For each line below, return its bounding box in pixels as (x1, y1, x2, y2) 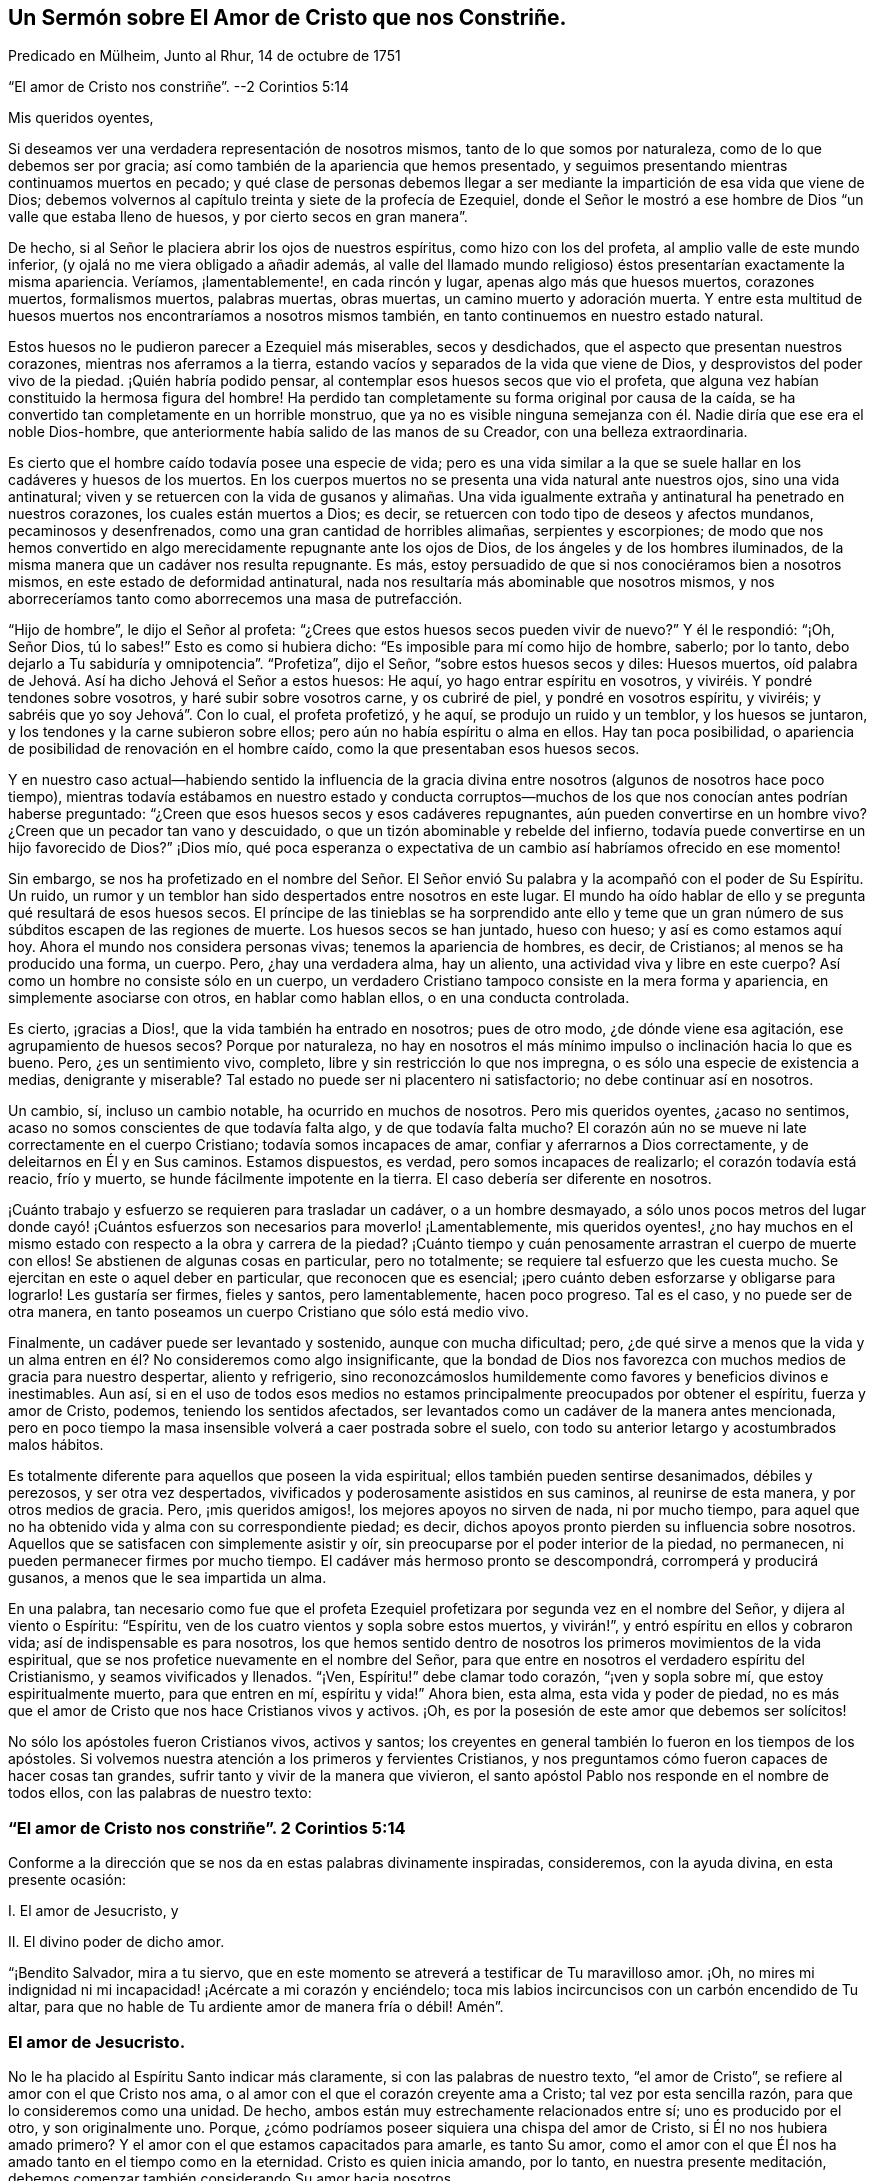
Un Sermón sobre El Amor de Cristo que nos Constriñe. (8, 5, 567, 30)
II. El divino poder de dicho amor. (8, 1933, 225, 1951)
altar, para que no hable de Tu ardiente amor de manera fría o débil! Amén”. (8, 1998, 504, 2016)
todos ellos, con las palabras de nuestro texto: (8, 1784, 312, 1802)
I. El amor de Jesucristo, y (8, 1902, 179, 1920)
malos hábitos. (8, 1436, 104, 1454)
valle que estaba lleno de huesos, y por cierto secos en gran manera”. (8, 208, 468, 226)
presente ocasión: (8, 1871, 127, 1889)
